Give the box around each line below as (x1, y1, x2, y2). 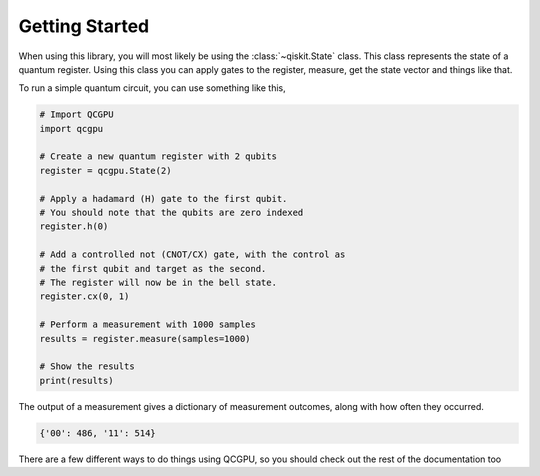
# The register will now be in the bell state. (39, 277, 277, 288)
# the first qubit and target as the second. (39, 263, 267, 274)
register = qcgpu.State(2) (39, 165, 172, 176)
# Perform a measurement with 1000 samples (39, 319, 257, 330)
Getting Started (18, 15, 150, 37)
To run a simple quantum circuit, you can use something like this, (18, 82, 286, 94)
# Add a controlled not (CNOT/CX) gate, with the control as (39, 249, 346, 260)
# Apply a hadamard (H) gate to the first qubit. (39, 193, 288, 204)
